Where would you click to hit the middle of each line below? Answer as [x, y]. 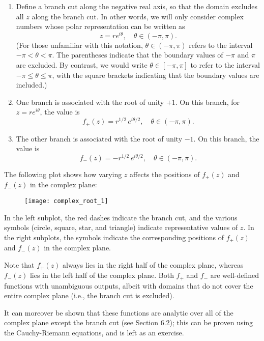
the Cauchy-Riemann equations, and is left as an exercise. [94, 333]
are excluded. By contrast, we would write [82, 65]
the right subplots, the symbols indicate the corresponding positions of [114, 237]
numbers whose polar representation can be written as [100, 26]
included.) [32, 85]
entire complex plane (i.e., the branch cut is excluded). [89, 295]
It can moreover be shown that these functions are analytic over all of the [119, 312]
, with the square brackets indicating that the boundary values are [156, 75]
